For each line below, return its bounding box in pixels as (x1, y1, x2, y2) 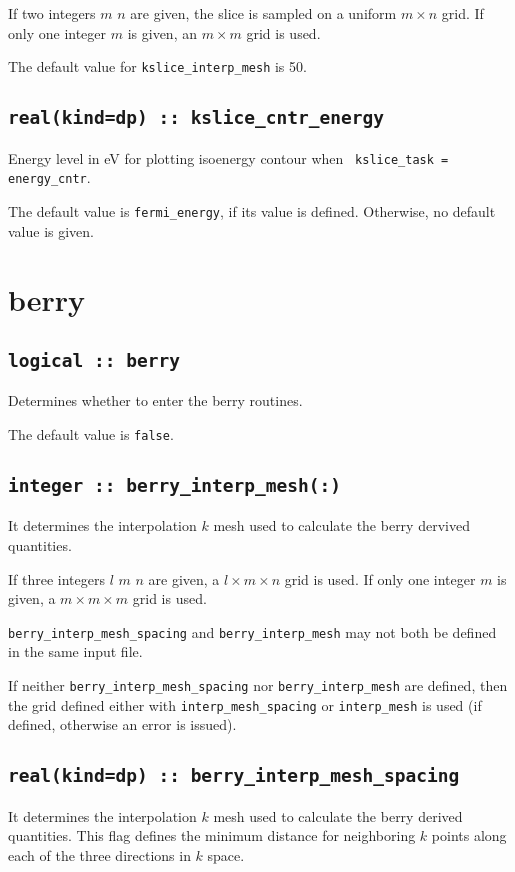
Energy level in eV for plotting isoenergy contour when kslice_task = (8, 147, 449, 168)
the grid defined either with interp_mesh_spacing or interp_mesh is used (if (8, 694, 482, 715)
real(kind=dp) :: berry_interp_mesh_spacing (8, 765, 460, 787)
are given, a (148, 568, 220, 589)
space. (207, 844, 245, 865)
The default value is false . (8, 423, 174, 444)
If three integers (8, 568, 105, 589)
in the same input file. (8, 641, 143, 662)
